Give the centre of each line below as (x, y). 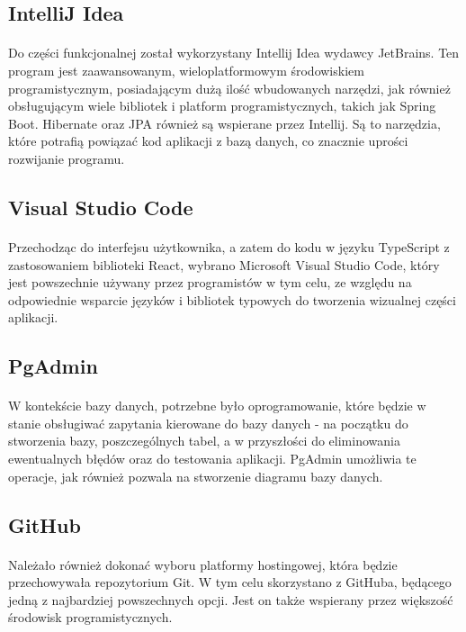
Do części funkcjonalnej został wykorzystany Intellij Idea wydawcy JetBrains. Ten (234, 53)
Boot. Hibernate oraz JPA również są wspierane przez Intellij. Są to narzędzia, (224, 123)
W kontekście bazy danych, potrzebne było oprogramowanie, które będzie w (217, 406)
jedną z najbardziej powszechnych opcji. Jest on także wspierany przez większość (231, 599)
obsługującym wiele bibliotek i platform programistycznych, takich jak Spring (222, 106)
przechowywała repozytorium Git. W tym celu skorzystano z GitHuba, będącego (230, 582)
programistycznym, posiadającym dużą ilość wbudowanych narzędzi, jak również (229, 88)
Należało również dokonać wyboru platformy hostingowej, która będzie (203, 564)
